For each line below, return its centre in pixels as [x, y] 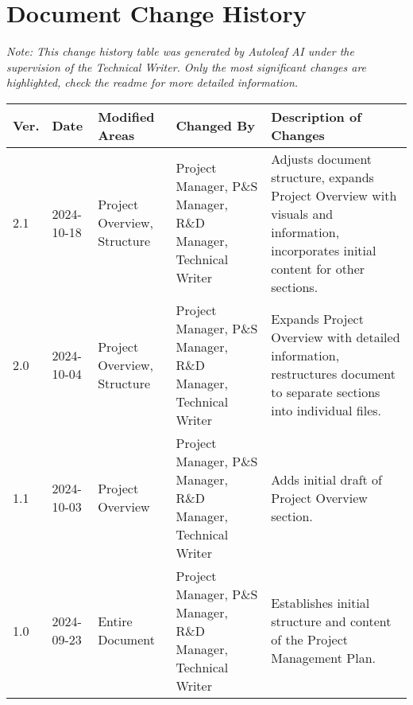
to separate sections [326, 392]
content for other [318, 268]
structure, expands [322, 177]
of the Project [309, 640]
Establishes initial [320, 603]
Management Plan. [324, 658]
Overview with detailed [336, 337]
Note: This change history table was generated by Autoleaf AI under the [180, 51]
